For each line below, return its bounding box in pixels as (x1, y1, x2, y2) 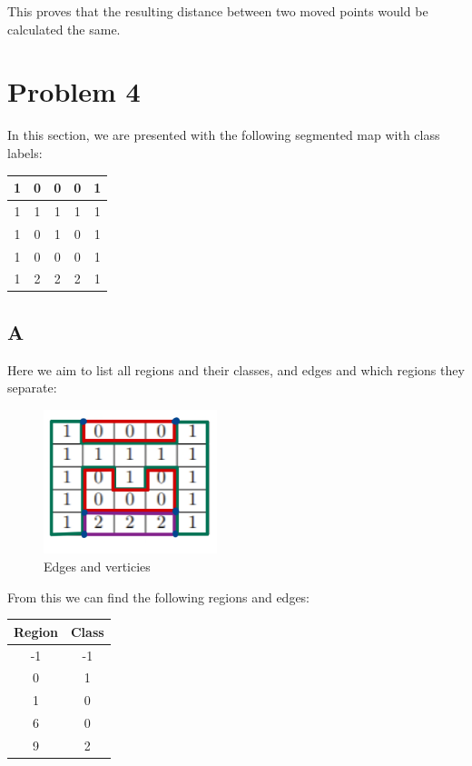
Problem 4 (7, 73, 141, 110)
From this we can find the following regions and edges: (7, 587, 310, 606)
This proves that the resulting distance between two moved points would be (7, 2, 428, 20)
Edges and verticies (44, 557, 151, 576)
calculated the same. (7, 19, 121, 38)
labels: (7, 143, 43, 162)
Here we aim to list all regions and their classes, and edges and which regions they (7, 360, 465, 379)
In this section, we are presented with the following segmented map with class (7, 125, 440, 144)
